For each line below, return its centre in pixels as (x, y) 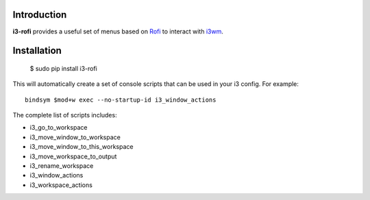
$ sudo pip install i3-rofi (63, 68)
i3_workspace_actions (61, 185)
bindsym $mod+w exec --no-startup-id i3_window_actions (121, 100)
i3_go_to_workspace (59, 128)
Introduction (40, 15)
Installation (37, 51)
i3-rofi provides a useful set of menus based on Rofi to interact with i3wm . (118, 31)
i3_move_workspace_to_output (73, 156)
